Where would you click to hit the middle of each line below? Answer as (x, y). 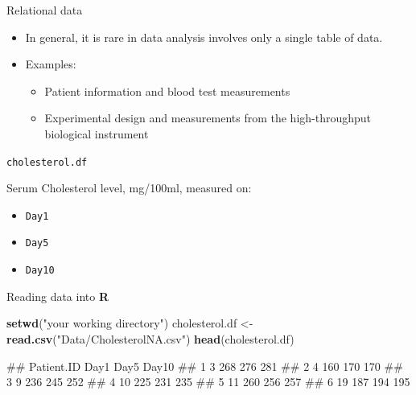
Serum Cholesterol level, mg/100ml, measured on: (129, 188)
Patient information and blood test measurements (167, 91)
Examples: (51, 64)
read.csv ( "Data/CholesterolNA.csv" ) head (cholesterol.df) (150, 338)
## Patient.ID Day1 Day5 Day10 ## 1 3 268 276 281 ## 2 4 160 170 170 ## (205, 366)
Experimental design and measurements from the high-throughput (208, 118)
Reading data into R (58, 296)
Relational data (45, 10)
